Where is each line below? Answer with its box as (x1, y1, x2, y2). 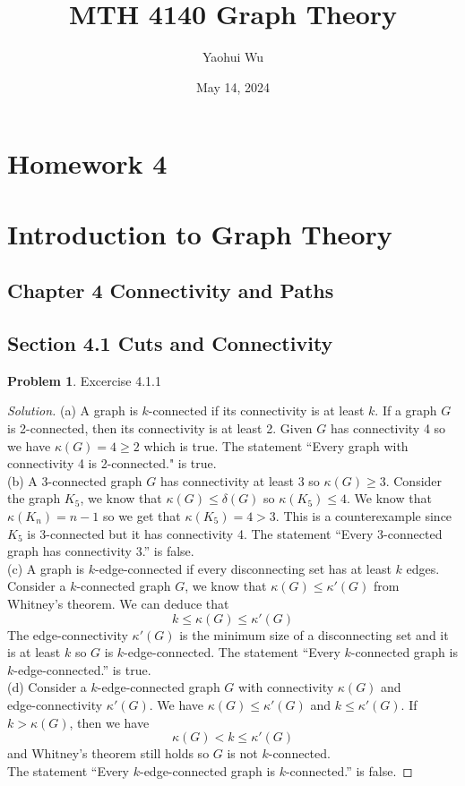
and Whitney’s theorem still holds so (7, 744, 210, 763)
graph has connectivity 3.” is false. (7, 542, 194, 560)
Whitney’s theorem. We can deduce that (7, 594, 229, 612)
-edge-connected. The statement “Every (124, 643, 340, 662)
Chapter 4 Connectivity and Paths (7, 277, 334, 304)
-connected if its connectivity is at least (148, 401, 365, 420)
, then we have (69, 713, 150, 731)
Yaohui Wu (202, 47, 264, 66)
